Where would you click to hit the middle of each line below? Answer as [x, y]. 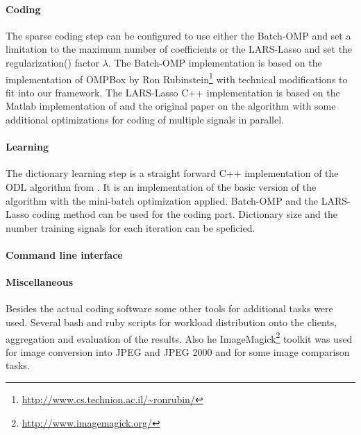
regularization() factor [53, 62]
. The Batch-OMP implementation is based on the [215, 62]
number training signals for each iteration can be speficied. [131, 227]
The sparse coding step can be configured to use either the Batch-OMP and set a [178, 35]
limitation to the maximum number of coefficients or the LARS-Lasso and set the [179, 49]
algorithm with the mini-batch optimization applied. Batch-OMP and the [162, 200]
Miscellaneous [40, 282]
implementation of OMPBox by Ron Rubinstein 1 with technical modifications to [177, 78]
